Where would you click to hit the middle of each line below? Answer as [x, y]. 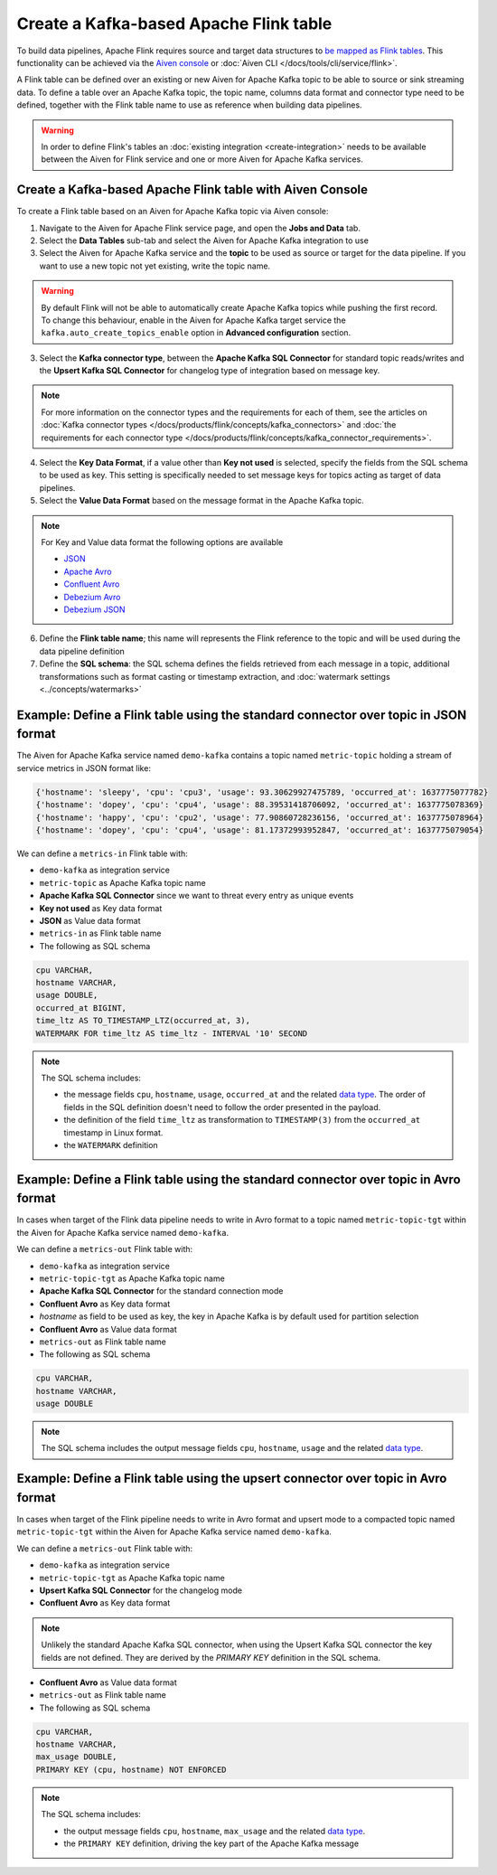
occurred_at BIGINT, [81, 1008]
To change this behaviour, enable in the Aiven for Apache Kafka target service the [194, 320]
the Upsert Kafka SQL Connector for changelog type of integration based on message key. [210, 371]
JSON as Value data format [90, 920]
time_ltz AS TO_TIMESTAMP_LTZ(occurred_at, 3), [143, 1021]
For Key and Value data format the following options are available [162, 542]
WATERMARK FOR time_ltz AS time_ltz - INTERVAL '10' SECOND [172, 1033]
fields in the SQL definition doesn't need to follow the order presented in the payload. [222, 1107]
